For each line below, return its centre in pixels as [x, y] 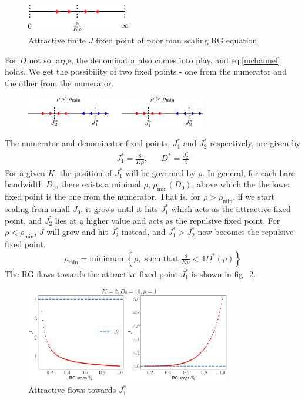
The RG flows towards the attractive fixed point [91, 273]
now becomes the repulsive [246, 232]
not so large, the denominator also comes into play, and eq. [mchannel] [155, 60]
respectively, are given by [255, 143]
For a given [25, 172]
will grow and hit [77, 232]
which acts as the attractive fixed [231, 209]
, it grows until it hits [119, 209]
